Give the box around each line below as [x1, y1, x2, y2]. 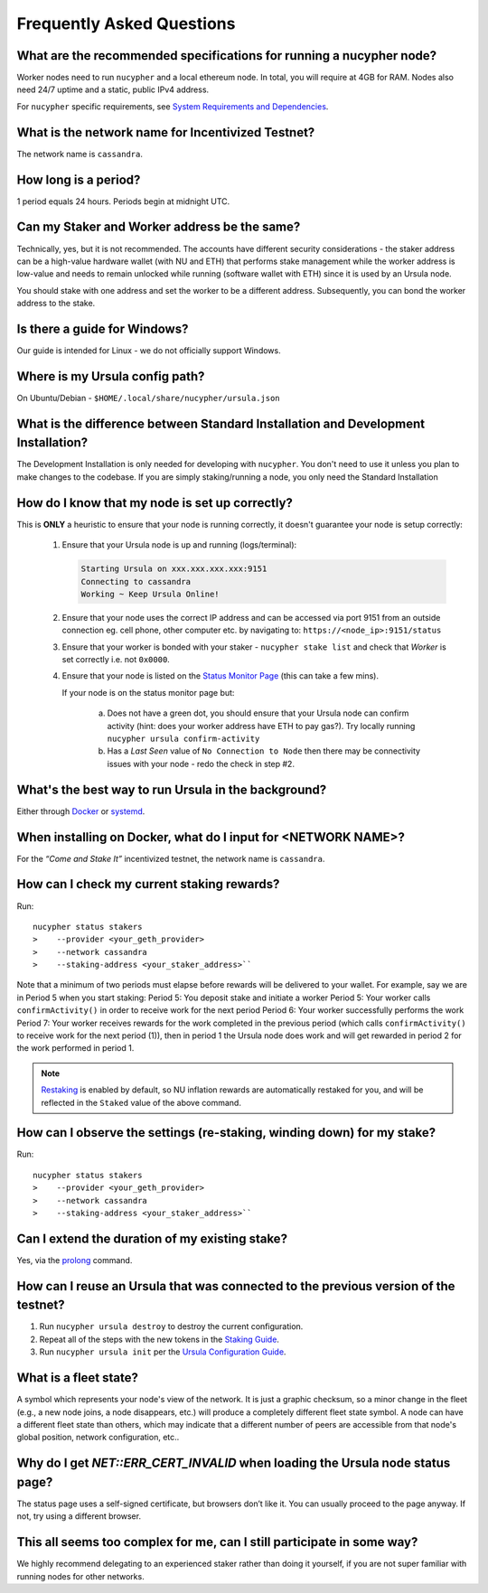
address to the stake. [16, 298, 96, 309]
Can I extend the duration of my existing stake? [16, 1231, 288, 1246]
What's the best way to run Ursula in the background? [16, 782, 327, 797]
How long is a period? [16, 172, 141, 187]
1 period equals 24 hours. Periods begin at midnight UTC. [16, 195, 230, 207]
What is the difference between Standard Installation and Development [16, 416, 426, 431]
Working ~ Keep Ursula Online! [80, 588, 221, 599]
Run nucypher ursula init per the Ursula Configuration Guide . [39, 1346, 286, 1357]
